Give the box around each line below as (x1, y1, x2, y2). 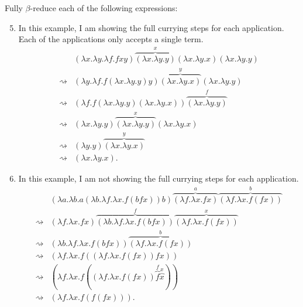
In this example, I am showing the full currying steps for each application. (18, 21, 284, 33)
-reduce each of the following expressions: (30, 2, 178, 13)
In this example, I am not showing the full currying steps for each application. (18, 172, 299, 185)
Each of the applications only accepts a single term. (18, 33, 204, 45)
